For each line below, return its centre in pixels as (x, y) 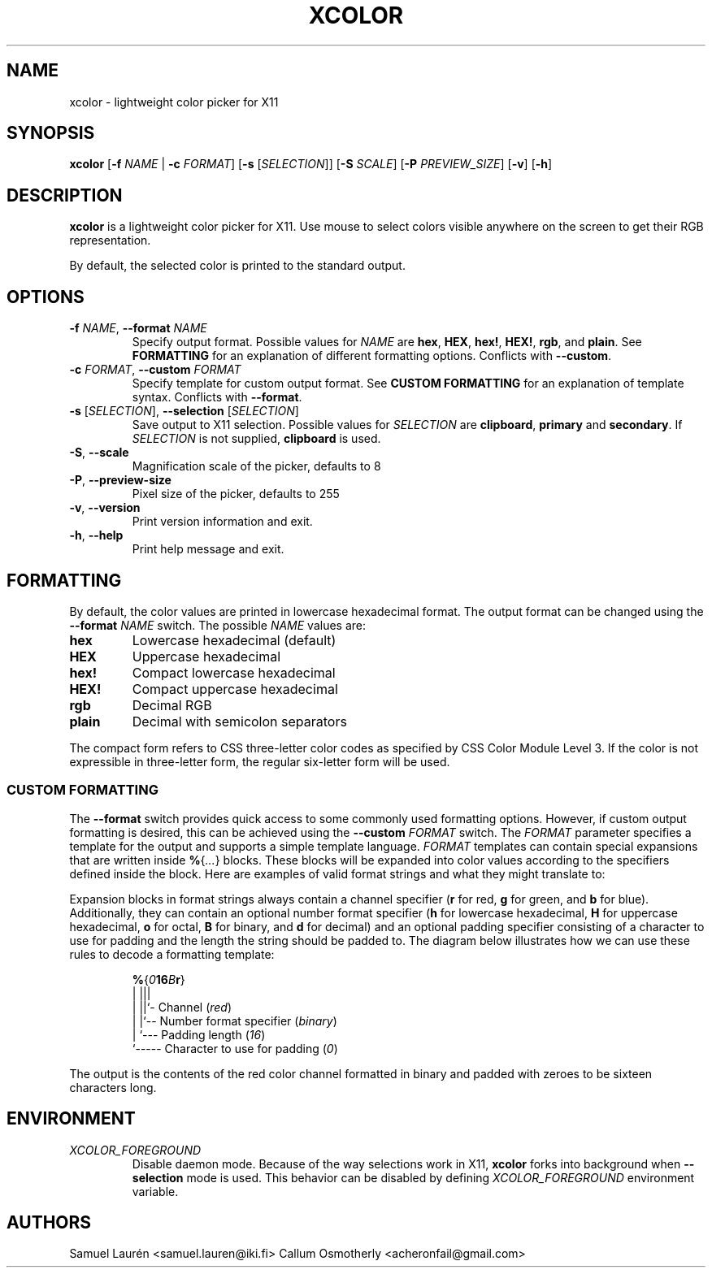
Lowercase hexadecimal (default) (234, 640)
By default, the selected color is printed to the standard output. (237, 266)
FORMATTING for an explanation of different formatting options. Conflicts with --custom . (372, 356)
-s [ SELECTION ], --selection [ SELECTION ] (184, 411)
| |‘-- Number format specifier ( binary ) (234, 1020)
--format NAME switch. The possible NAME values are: (218, 625)
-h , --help (96, 535)
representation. (110, 240)
